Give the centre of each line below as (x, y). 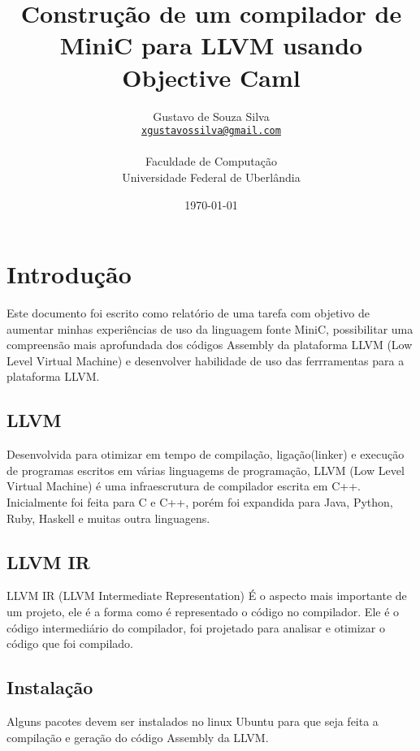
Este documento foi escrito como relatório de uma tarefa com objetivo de (188, 313)
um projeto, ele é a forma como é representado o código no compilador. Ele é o (203, 611)
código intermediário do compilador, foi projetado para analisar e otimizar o (196, 627)
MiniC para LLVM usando (211, 45)
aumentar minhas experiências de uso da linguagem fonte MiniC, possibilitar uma (210, 328)
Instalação (50, 687)
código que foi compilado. (70, 643)
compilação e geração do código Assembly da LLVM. (138, 737)
